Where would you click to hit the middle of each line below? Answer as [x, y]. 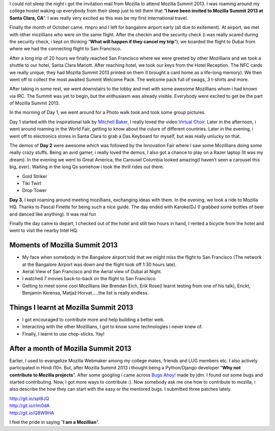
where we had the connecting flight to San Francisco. [65, 49]
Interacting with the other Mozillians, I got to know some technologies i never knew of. [113, 327]
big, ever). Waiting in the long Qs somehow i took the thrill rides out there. [87, 167]
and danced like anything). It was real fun [53, 214]
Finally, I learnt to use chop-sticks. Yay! [63, 334]
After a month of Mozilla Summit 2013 [71, 348]
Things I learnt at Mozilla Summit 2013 [71, 307]
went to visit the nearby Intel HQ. [44, 231]
